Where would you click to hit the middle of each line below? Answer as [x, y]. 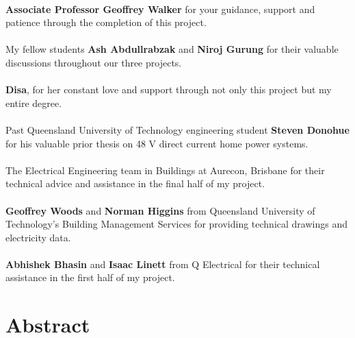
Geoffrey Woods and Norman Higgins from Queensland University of [160, 210]
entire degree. [34, 102]
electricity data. [38, 237]
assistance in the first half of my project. [90, 277]
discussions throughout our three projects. [94, 62]
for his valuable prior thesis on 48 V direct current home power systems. [157, 143]
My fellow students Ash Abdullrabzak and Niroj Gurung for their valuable [172, 49]
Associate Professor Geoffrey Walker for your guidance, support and [160, 9]
